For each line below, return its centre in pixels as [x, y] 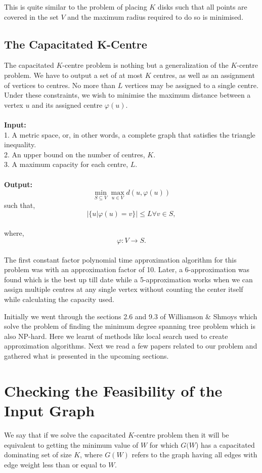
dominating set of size [38, 455]
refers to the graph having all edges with [194, 455]
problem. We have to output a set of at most [73, 75]
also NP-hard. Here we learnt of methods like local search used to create [116, 336]
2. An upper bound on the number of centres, [75, 154]
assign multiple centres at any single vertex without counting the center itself [124, 289]
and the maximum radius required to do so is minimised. [156, 16]
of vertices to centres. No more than [60, 85]
